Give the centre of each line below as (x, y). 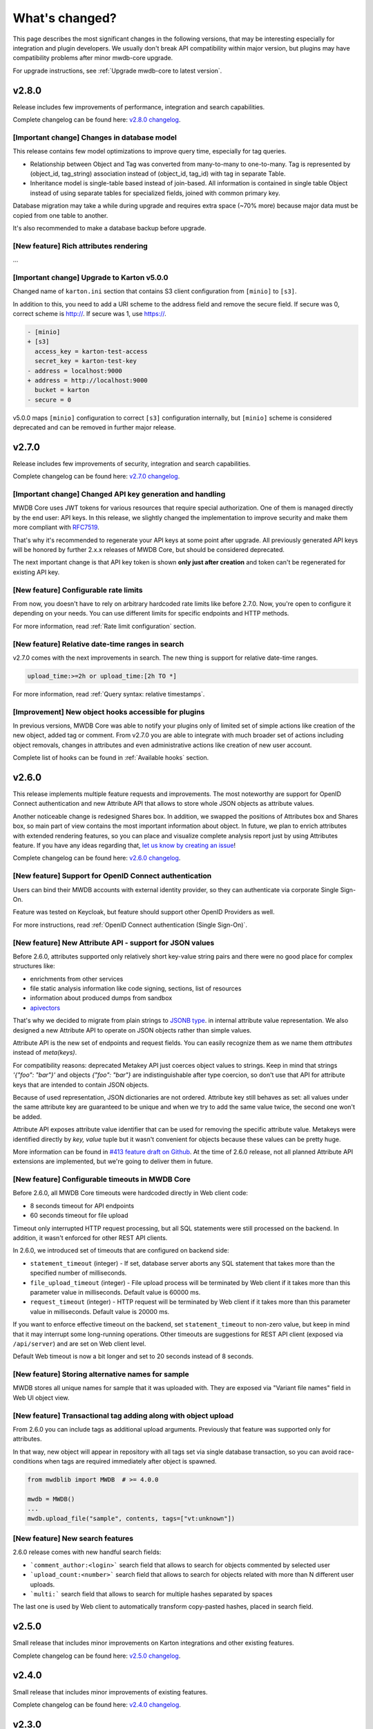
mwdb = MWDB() (51, 1499)
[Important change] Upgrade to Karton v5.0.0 (90, 277)
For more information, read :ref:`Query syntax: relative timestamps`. (109, 694)
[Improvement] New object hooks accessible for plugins (109, 712)
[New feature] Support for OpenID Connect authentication (112, 876)
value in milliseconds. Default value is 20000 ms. (100, 1311)
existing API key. (36, 572)
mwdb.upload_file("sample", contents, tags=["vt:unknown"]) (131, 1518)
